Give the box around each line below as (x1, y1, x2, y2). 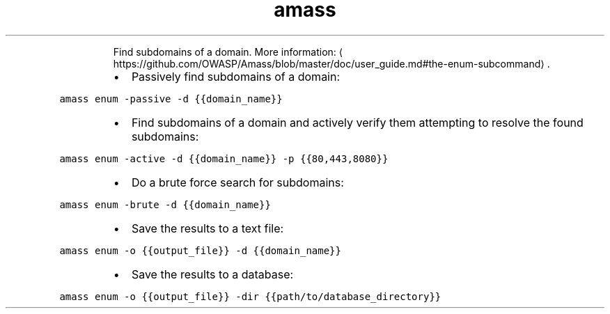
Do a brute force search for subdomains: (131, 175, 344, 189)
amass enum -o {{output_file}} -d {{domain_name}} (59, 244, 341, 256)
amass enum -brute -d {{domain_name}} (59, 198, 271, 210)
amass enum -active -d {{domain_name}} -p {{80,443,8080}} (59, 152, 389, 164)
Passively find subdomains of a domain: (131, 69, 341, 84)
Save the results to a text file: (131, 221, 284, 235)
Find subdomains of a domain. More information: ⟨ (113, 45, 343, 58)
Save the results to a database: (131, 267, 294, 281)
